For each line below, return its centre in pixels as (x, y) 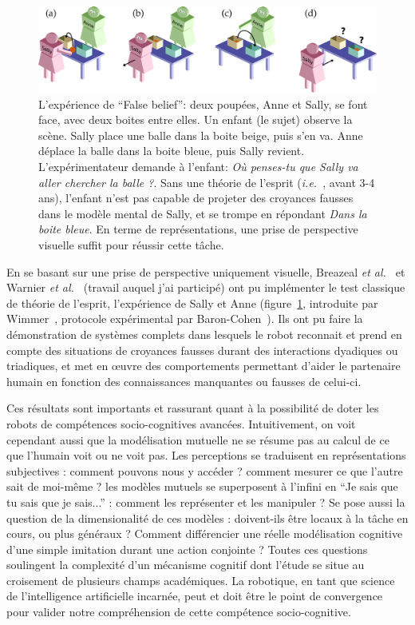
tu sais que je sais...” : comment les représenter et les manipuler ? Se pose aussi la (206, 502)
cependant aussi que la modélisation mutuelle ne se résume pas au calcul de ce (198, 439)
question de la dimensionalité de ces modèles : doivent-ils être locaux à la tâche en (207, 518)
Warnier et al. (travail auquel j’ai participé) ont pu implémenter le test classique (206, 287)
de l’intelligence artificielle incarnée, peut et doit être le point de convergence (195, 596)
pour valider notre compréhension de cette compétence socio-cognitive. (179, 612)
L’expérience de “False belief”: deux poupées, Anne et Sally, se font (203, 104)
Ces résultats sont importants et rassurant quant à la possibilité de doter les (193, 408)
